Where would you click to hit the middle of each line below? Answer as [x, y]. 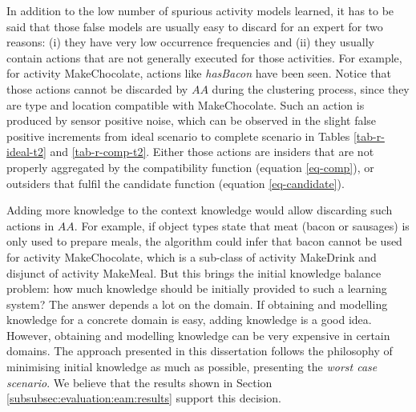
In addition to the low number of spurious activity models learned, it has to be [200, 10]
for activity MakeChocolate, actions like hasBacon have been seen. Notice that [199, 73]
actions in [30, 225]
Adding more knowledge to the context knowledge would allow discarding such [200, 210]
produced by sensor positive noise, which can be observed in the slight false [192, 120]
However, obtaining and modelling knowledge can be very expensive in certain [198, 335]
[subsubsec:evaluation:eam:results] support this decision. [144, 398]
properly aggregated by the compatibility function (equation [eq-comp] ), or [190, 167]
